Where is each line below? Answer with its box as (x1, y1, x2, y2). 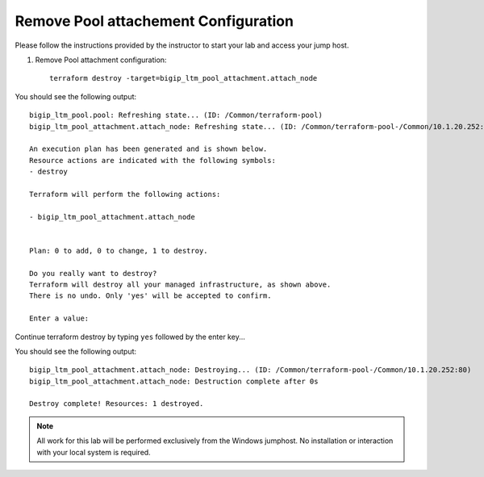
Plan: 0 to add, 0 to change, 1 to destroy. (29, 246, 209, 255)
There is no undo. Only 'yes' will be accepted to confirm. (29, 291, 272, 300)
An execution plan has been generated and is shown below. (29, 144, 268, 153)
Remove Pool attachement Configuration (15, 12, 294, 30)
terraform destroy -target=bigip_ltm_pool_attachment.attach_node (49, 73, 318, 83)
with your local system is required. (36, 447, 151, 457)
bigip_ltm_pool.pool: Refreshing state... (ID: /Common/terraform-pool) (29, 111, 323, 120)
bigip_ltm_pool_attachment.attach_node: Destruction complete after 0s (29, 376, 319, 386)
